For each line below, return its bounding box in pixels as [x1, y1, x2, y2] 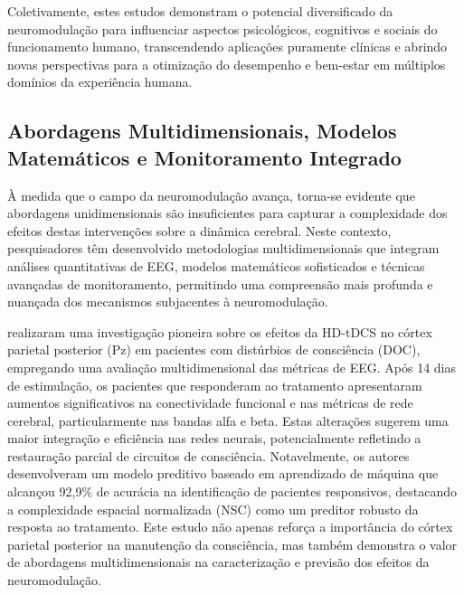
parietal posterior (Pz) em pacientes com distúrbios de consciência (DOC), [7, 340, 421, 359]
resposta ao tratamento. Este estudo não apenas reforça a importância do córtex [7, 517, 453, 536]
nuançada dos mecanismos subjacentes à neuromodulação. [7, 292, 328, 311]
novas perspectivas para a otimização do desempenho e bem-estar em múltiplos [7, 54, 446, 73]
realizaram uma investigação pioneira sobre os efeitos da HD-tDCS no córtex [7, 322, 432, 341]
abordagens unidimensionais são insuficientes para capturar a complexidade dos [7, 203, 448, 222]
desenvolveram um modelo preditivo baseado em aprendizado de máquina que [7, 464, 439, 483]
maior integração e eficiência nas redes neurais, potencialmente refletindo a [7, 429, 421, 448]
